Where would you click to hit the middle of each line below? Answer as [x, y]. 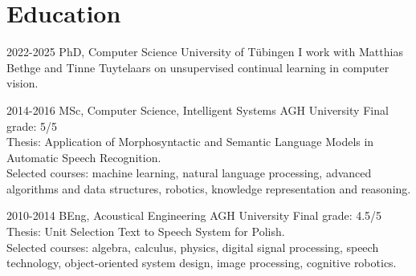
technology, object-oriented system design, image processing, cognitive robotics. [202, 263]
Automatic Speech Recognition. [84, 157]
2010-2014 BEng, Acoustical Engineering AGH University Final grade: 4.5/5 [194, 215]
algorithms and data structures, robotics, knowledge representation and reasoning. [209, 188]
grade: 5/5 [32, 126]
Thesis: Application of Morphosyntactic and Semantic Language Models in [190, 142]
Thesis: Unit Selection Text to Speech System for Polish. [146, 231]
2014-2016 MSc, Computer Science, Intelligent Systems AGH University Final [198, 110]
